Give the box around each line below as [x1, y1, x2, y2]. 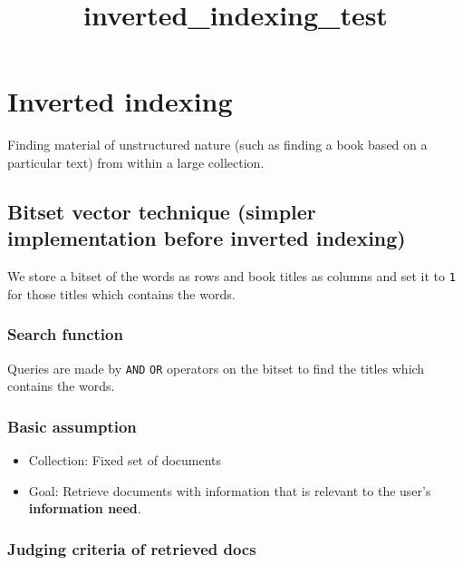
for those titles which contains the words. [7, 284, 236, 303]
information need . [28, 499, 141, 518]
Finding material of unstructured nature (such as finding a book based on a [7, 135, 428, 154]
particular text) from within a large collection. [7, 152, 265, 171]
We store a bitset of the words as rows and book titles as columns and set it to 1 [7, 267, 456, 286]
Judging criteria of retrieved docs [7, 537, 256, 560]
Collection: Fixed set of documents [28, 451, 222, 470]
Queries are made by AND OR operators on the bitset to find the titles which [7, 358, 425, 377]
